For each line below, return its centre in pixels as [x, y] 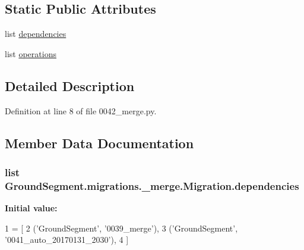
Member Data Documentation [99, 143]
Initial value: [31, 208]
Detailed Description [70, 85]
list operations [31, 53]
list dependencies [36, 34]
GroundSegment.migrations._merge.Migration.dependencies [152, 185]
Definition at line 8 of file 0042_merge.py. [81, 110]
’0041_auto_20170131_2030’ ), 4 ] [67, 240]
